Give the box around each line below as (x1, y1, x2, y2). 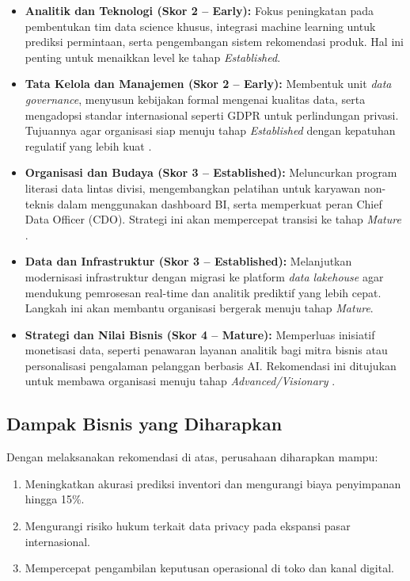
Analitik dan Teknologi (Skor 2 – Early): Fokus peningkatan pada (25, 2, 374, 18)
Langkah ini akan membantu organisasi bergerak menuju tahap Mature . (25, 300, 374, 316)
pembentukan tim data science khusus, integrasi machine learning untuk (25, 17, 376, 34)
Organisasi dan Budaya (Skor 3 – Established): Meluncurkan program (25, 164, 397, 181)
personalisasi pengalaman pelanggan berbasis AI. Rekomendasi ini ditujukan (25, 357, 397, 373)
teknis (25, 195, 55, 212)
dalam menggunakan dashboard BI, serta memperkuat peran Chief (57, 195, 382, 212)
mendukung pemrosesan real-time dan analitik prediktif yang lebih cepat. (25, 284, 382, 300)
